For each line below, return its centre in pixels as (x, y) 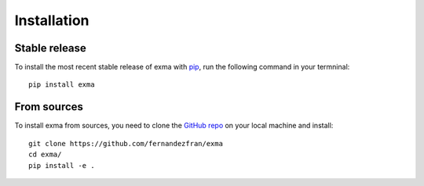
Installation (52, 20)
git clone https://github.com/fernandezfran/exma (126, 143)
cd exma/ (45, 155)
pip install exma (62, 85)
